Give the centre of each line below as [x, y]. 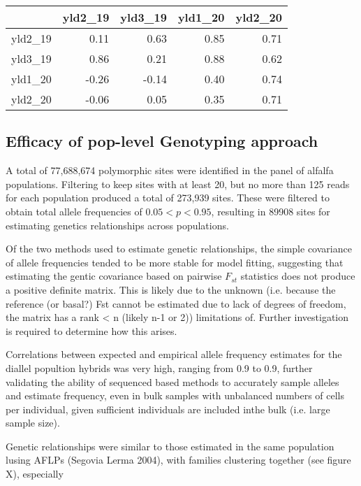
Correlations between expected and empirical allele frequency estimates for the [174, 354]
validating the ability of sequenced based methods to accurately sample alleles [172, 381]
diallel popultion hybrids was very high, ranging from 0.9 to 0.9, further [159, 367]
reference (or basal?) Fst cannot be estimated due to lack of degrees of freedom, [176, 303]
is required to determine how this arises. [91, 330]
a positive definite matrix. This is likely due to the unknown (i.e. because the [171, 289]
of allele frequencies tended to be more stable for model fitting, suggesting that [175, 262]
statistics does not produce [298, 276]
